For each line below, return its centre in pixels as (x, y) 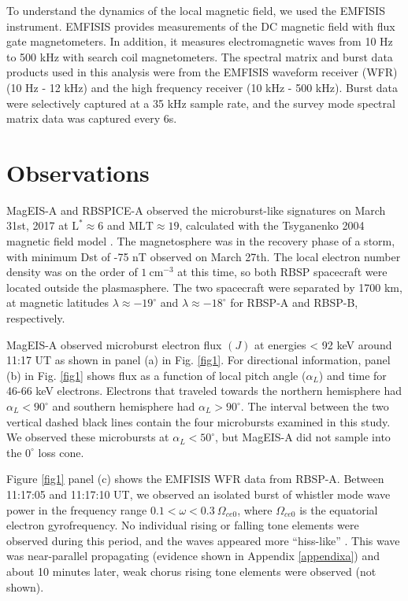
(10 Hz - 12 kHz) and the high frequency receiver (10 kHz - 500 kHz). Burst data (202, 87)
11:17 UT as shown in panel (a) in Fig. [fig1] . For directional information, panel (198, 360)
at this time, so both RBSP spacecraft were (282, 272)
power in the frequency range (77, 509)
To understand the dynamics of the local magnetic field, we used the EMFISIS (196, 10)
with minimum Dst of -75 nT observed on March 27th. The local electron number (204, 256)
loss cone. (61, 452)
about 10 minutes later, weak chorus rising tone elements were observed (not (191, 571)
